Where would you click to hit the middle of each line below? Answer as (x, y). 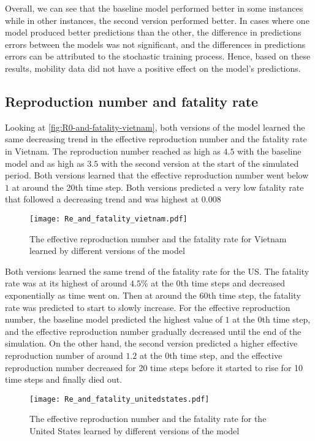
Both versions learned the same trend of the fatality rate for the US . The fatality (157, 271)
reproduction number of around (64, 355)
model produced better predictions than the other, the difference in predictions (153, 32)
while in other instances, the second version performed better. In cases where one (157, 20)
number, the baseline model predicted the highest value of (114, 319)
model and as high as (45, 163)
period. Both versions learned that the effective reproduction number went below (157, 175)
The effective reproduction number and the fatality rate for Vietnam (158, 238)
